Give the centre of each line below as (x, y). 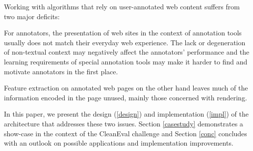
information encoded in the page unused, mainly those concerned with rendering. (126, 97)
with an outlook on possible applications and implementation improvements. (119, 143)
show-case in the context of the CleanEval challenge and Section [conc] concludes (126, 133)
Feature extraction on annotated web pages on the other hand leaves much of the (126, 88)
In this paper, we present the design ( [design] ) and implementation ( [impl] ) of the (126, 114)
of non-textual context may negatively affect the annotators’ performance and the (127, 52)
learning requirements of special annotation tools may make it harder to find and (126, 61)
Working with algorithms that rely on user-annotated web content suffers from (122, 6)
